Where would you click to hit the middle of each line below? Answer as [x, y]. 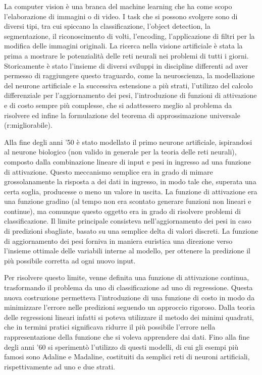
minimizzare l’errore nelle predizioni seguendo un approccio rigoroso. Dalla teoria [129, 307]
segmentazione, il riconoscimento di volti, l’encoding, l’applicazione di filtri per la [129, 36]
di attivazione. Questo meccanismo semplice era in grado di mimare [109, 171]
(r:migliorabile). [28, 125]
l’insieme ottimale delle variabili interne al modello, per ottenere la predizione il [127, 251]
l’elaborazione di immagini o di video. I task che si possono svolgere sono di [121, 16]
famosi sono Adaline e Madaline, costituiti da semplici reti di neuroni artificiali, [127, 357]
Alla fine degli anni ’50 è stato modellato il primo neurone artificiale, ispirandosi [128, 142]
